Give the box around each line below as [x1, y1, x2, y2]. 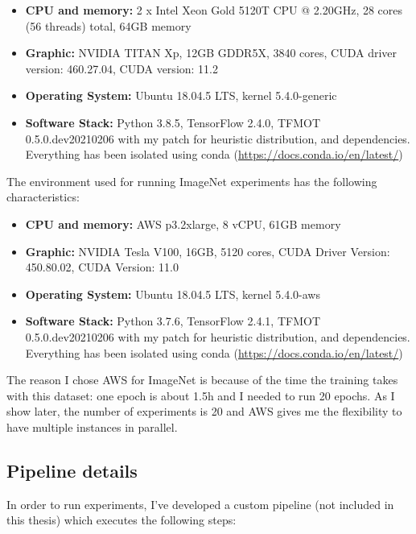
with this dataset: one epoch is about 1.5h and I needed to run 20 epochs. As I [6, 387, 395, 404]
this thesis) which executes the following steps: [6, 511, 237, 528]
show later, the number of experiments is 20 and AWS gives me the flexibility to [6, 403, 402, 420]
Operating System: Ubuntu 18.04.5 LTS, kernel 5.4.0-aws [25, 285, 320, 302]
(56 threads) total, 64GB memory [25, 17, 192, 34]
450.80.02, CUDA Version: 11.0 [25, 259, 179, 275]
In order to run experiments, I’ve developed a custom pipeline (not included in [6, 495, 394, 512]
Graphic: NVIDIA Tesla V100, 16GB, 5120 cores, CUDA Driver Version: [25, 242, 390, 259]
